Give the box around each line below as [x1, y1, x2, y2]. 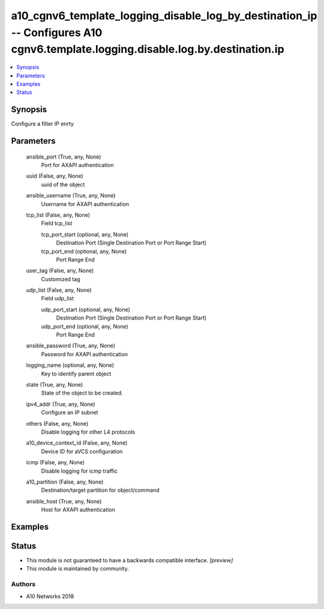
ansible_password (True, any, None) [26, 342, 115, 350]
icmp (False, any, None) [26, 459, 85, 466]
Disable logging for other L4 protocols [41, 428, 135, 435]
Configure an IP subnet [41, 409, 98, 416]
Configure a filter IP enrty [11, 120, 74, 127]
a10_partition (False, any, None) [26, 478, 104, 485]
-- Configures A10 [11, 26, 103, 39]
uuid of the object [41, 181, 85, 188]
